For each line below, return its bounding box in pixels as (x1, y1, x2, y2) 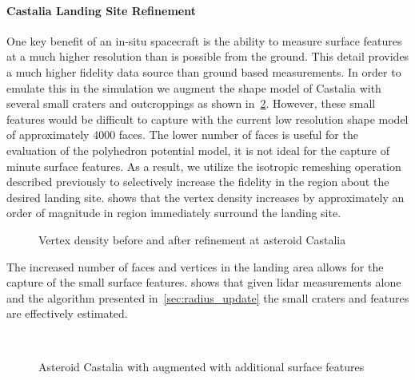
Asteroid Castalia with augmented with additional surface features (38, 358, 365, 375)
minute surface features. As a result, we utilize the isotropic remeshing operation (6, 157, 401, 174)
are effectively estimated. (6, 305, 128, 322)
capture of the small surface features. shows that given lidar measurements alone (6, 274, 401, 291)
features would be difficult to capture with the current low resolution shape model (6, 110, 409, 127)
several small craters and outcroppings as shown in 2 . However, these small (6, 95, 376, 112)
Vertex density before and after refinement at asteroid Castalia (38, 231, 346, 247)
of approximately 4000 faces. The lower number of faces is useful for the (6, 126, 358, 143)
